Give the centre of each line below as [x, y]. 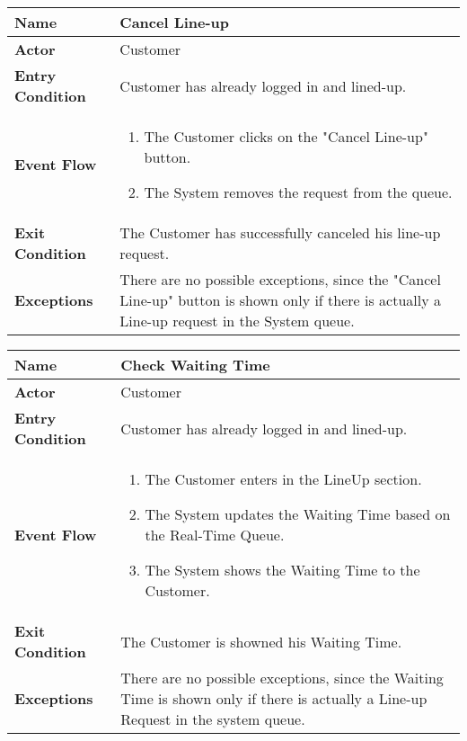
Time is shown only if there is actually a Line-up [274, 698]
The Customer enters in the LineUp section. [283, 479]
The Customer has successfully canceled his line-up [280, 232]
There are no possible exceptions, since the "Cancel [280, 279]
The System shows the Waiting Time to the [282, 570]
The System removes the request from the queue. [298, 192]
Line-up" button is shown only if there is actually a [280, 300]
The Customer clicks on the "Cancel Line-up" [286, 136]
